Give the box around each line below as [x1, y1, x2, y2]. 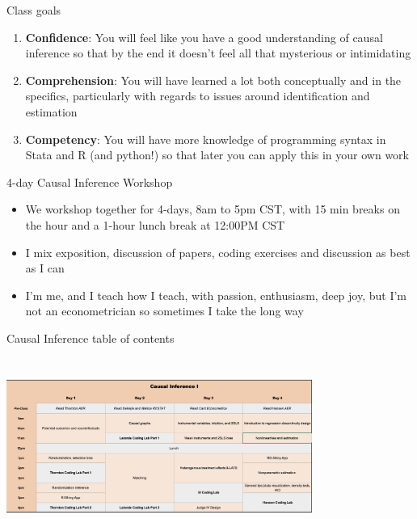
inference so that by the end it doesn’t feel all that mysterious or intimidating [25, 44, 411, 61]
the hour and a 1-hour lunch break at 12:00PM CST [25, 216, 285, 233]
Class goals [6, 2, 61, 18]
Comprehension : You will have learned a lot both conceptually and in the [25, 71, 402, 88]
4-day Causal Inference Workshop [6, 173, 173, 190]
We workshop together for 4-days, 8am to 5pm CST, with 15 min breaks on [25, 200, 400, 217]
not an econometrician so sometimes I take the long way [25, 302, 304, 319]
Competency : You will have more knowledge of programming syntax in [25, 130, 386, 147]
